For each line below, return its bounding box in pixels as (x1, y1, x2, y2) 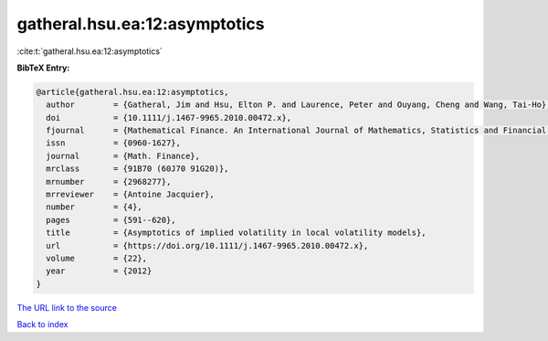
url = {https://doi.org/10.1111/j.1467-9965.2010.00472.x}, (46, 240, 369, 250)
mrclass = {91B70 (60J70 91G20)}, (46, 164, 229, 174)
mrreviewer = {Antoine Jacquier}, (46, 189, 215, 200)
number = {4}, (46, 202, 143, 212)
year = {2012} (46, 266, 153, 276)
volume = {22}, (46, 253, 148, 263)
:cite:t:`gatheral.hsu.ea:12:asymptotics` (16, 46, 163, 57)
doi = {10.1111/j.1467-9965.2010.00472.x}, (46, 112, 292, 123)
